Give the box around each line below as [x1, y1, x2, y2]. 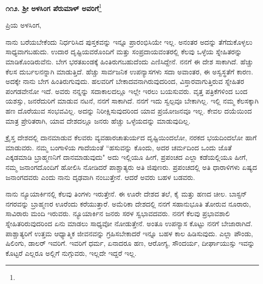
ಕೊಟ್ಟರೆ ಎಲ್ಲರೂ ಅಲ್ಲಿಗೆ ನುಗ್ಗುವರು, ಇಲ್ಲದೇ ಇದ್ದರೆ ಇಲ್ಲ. [6, 247, 137, 258]
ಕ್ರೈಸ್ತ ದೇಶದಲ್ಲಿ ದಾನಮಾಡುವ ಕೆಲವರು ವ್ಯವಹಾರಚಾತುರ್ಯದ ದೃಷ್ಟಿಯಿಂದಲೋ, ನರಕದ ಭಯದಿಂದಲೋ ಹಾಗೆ [6, 132, 257, 143]
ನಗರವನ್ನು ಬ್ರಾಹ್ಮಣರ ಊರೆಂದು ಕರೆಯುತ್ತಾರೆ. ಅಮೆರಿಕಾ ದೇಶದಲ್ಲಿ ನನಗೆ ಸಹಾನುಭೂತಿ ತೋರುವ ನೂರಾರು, [6, 198, 251, 209]
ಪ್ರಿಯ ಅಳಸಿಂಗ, [6, 20, 42, 30]
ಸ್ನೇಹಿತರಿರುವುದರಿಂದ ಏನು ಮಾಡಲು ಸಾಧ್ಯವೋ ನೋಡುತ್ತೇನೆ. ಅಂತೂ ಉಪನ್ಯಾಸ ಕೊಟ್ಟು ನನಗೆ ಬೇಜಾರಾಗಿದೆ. [6, 218, 253, 228]
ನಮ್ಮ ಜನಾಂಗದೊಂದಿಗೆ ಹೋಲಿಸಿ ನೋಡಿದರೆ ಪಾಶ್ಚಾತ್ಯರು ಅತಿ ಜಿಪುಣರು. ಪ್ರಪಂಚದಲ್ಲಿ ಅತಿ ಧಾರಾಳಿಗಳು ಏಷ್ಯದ [6, 161, 257, 172]
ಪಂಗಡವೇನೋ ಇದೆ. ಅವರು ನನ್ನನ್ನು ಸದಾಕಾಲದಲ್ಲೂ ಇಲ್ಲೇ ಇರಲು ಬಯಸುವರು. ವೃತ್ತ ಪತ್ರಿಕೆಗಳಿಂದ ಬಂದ [6, 85, 248, 96]
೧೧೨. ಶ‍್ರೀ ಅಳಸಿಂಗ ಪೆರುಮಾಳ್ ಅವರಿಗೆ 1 [6, 2, 102, 13]
